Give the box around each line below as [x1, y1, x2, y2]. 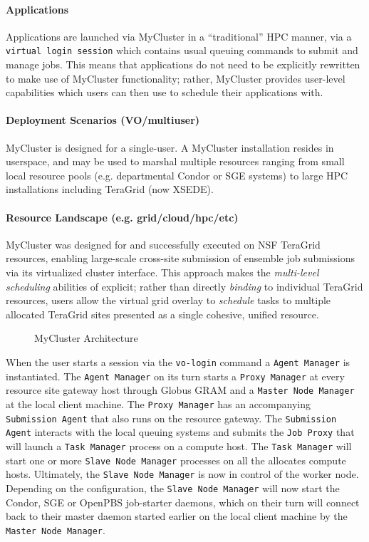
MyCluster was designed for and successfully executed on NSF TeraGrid [6, 236, 321, 251]
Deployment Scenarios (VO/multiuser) [6, 113, 200, 127]
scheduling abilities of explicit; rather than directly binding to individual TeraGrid [6, 278, 363, 293]
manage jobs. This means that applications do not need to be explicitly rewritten [6, 57, 360, 72]
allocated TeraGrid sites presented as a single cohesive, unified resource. [6, 306, 319, 321]
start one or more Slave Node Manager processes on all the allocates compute [6, 452, 346, 467]
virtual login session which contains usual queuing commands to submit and [6, 43, 358, 58]
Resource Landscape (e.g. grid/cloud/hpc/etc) [6, 209, 239, 224]
